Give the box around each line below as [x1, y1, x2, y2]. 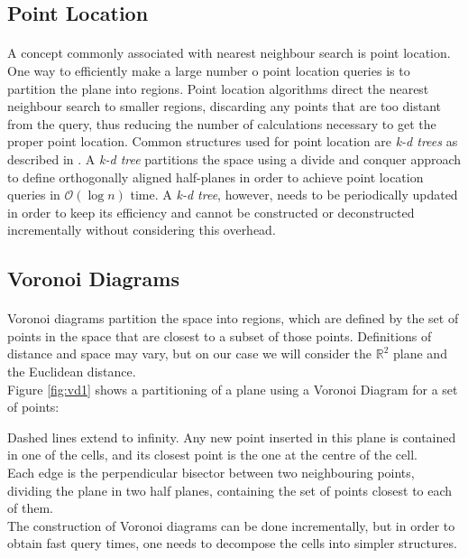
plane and [393, 344, 447, 363]
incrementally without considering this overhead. [7, 220, 276, 239]
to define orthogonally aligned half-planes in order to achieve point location [7, 167, 424, 186]
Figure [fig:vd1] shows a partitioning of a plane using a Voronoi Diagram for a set [7, 379, 458, 398]
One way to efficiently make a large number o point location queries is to [7, 60, 410, 79]
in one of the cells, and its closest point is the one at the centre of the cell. [7, 445, 418, 464]
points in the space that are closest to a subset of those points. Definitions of [7, 326, 432, 345]
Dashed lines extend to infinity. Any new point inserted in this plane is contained [7, 427, 456, 446]
